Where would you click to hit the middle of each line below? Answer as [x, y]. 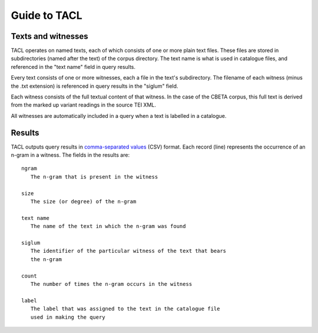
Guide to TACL [47, 15]
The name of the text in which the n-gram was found [108, 226]
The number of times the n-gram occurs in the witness [111, 284]
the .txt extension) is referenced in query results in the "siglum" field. [95, 86]
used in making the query [68, 317]
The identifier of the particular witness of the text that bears [128, 251]
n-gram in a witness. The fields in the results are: [70, 155]
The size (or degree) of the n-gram [83, 202]
